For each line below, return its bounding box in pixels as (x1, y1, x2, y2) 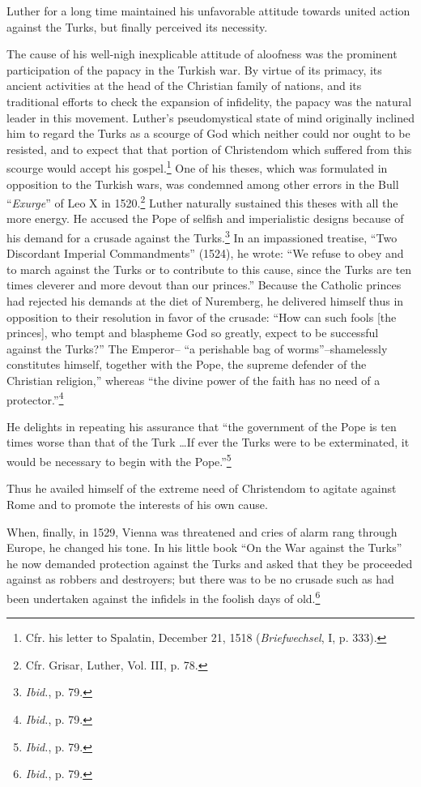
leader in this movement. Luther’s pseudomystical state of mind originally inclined (6, 109, 415, 126)
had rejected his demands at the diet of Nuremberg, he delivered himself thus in (6, 293, 404, 310)
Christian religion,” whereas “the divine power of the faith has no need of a (6, 372, 381, 389)
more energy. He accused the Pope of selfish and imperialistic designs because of (6, 210, 404, 227)
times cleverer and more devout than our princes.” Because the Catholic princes (6, 276, 402, 293)
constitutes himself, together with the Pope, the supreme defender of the (6, 356, 367, 373)
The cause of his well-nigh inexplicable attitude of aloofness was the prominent (6, 45, 398, 62)
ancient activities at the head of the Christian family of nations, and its (6, 77, 362, 94)
